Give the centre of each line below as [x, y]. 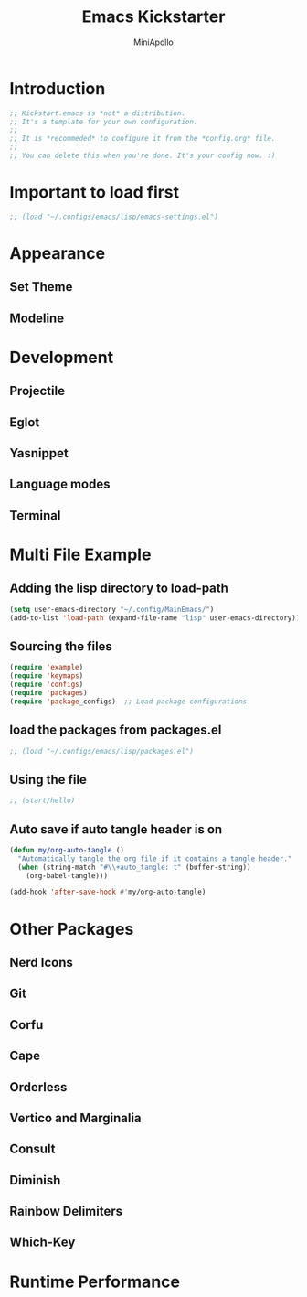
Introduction [58, 88]
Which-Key [42, 1243]
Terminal [35, 515]
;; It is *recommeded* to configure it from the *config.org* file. [143, 139]
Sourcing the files [61, 646]
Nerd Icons [41, 962]
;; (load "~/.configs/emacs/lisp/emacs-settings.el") [114, 217]
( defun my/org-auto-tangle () [67, 850]
